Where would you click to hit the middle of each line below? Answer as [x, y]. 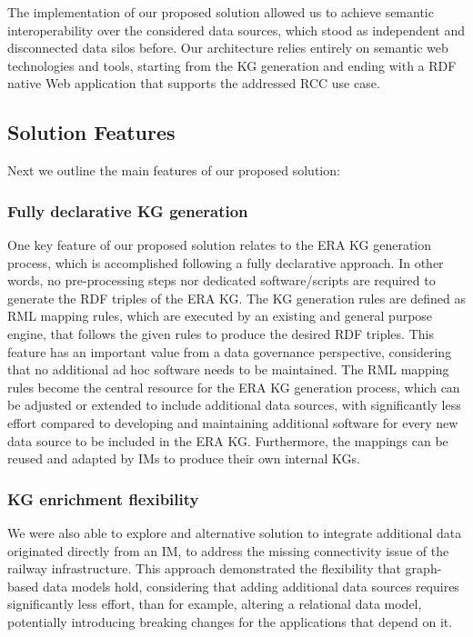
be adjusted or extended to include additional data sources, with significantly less [234, 405]
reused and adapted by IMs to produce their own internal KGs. [184, 458]
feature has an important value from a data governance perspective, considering [230, 351]
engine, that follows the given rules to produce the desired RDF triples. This [221, 333]
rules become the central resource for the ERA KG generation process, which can [234, 387]
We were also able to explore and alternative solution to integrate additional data [235, 532]
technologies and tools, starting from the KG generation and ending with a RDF [232, 65]
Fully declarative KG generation [128, 210]
